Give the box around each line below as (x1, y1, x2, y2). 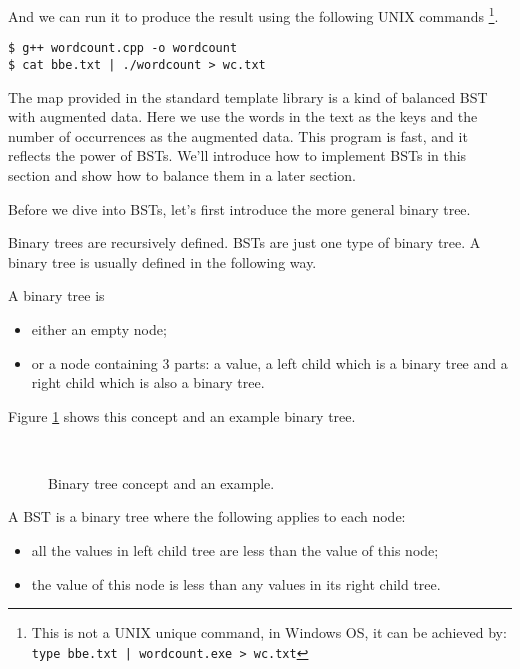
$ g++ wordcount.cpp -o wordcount (8, 41, 238, 56)
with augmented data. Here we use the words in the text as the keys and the (8, 106, 478, 127)
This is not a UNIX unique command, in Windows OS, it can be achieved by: (31, 622, 507, 643)
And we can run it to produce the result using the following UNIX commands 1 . (8, 3, 499, 26)
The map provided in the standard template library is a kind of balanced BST (8, 86, 488, 107)
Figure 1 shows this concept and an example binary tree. (8, 405, 356, 426)
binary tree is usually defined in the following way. (8, 251, 317, 272)
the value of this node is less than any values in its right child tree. (31, 573, 441, 594)
